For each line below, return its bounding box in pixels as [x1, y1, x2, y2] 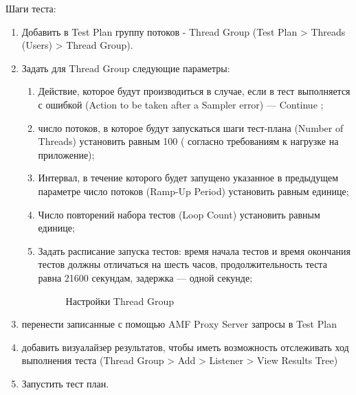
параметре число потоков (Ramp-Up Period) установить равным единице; [38, 183, 349, 198]
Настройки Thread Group [65, 293, 174, 308]
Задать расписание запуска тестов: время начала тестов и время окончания [38, 243, 351, 258]
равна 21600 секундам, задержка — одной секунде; [38, 270, 253, 284]
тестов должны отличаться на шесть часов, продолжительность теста [38, 257, 327, 271]
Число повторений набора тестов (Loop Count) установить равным [38, 207, 320, 221]
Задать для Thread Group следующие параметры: [21, 60, 230, 75]
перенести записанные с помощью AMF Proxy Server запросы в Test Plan [21, 317, 337, 331]
